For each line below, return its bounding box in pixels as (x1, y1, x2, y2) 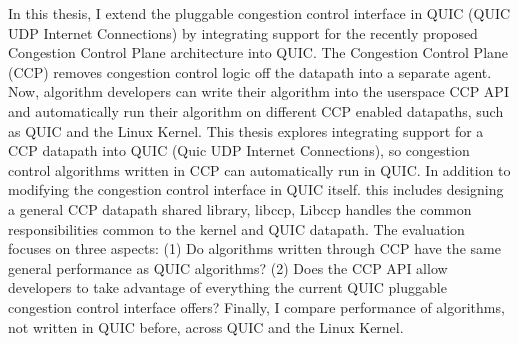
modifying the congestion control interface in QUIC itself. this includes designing (8, 179, 504, 200)
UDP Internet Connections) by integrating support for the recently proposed (8, 22, 478, 43)
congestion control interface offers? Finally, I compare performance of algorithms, (8, 296, 505, 317)
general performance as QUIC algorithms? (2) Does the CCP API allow (8, 257, 448, 278)
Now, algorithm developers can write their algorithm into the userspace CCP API (8, 81, 509, 102)
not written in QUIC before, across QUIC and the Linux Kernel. (8, 316, 404, 337)
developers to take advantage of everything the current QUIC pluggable (8, 277, 447, 298)
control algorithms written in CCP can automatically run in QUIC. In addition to (8, 159, 511, 180)
